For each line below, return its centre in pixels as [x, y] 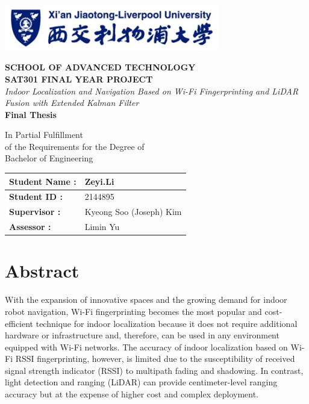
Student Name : [43, 181]
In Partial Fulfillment [44, 135]
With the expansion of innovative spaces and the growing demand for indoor [146, 300]
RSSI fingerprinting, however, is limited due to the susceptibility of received [155, 359]
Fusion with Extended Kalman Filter [72, 103]
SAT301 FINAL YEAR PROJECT [79, 79]
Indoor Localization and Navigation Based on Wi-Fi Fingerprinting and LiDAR [152, 91]
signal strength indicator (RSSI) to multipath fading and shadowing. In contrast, [154, 370]
